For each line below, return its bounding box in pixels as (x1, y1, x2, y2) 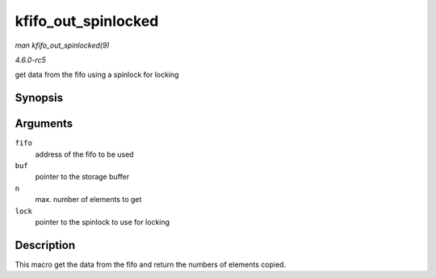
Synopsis (15, 91, 64, 105)
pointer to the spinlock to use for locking (35, 217, 170, 226)
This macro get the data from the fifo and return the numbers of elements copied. (15, 259, 287, 269)
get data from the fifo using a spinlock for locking (15, 69, 179, 80)
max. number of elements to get (35, 195, 142, 204)
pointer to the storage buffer (35, 172, 129, 182)
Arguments (15, 117, 73, 131)
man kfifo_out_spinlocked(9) (15, 40, 110, 50)
